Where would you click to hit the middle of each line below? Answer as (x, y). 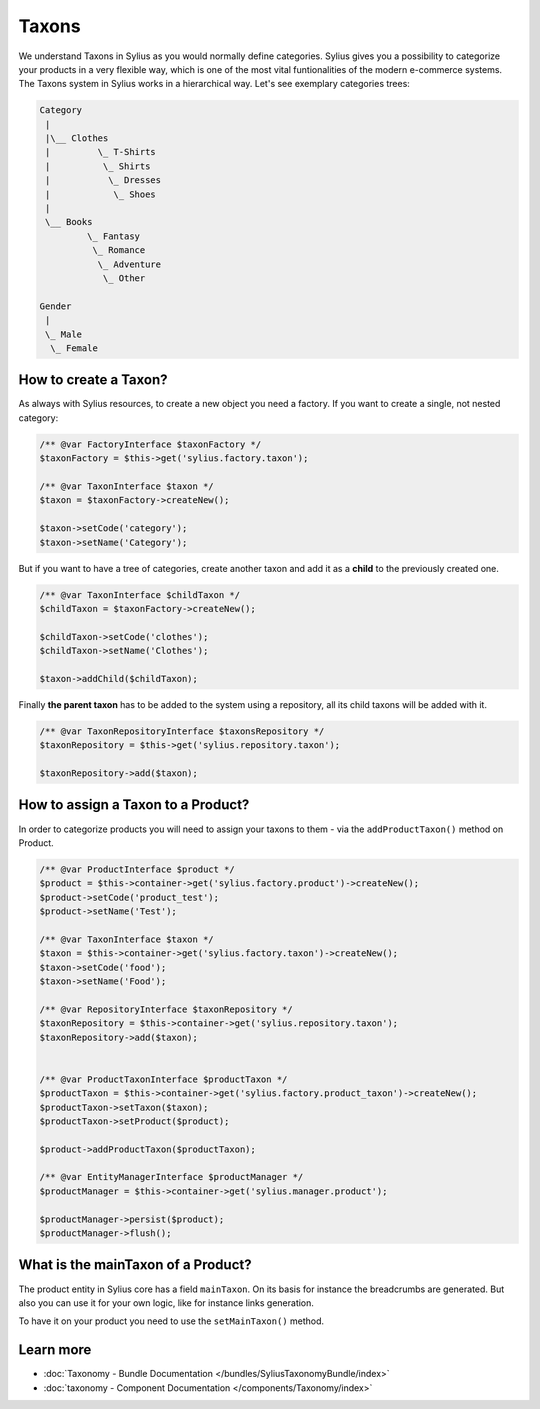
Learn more (55, 1350)
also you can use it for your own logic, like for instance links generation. (166, 1302)
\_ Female (74, 348)
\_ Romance (118, 250)
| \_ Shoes (101, 194)
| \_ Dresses (103, 180)
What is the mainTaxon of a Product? (135, 1265)
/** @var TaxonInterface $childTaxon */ (139, 594)
